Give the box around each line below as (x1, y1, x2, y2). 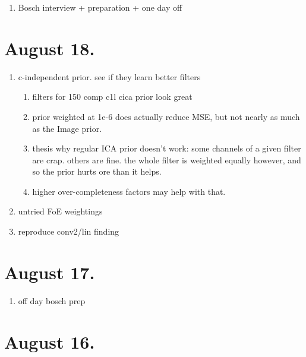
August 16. (4, 329, 95, 353)
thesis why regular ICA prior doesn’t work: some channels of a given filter (32, 142, 301, 154)
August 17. (4, 260, 95, 284)
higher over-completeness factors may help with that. (32, 185, 226, 197)
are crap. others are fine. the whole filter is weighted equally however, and (32, 153, 301, 166)
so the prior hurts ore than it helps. (32, 165, 162, 178)
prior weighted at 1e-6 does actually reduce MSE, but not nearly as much (32, 110, 300, 122)
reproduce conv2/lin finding (18, 225, 119, 238)
